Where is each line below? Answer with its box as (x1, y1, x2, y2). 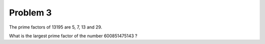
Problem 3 (9, 7, 52, 18)
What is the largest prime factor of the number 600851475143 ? (9, 33, 137, 39)
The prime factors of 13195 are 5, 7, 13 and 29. (9, 24, 103, 30)
